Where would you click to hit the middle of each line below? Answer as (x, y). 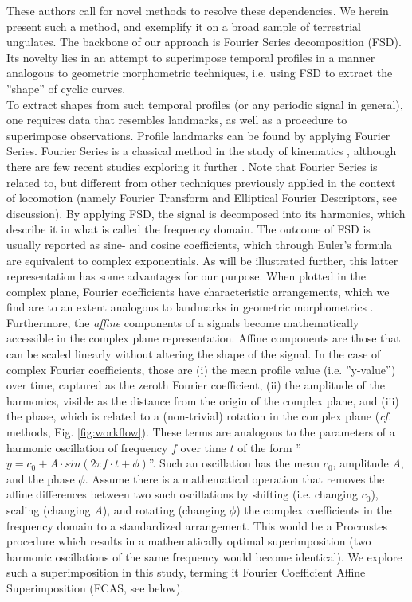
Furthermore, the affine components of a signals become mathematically (183, 322)
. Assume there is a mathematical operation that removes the (235, 478)
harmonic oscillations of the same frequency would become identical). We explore (204, 556)
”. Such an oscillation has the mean (234, 463)
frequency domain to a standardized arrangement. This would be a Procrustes (197, 525)
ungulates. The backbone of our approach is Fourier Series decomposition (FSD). (204, 42)
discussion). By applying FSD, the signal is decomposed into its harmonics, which (206, 213)
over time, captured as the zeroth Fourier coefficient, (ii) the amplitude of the (196, 385)
